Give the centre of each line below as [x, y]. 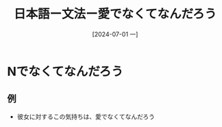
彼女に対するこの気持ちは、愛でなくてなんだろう [86, 116]
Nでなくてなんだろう [65, 71]
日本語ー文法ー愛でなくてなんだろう [115, 14]
